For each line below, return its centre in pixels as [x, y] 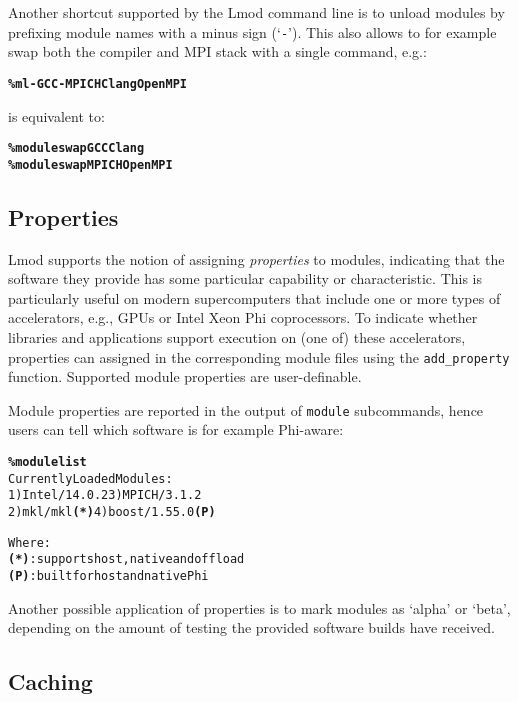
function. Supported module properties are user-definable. [185, 376]
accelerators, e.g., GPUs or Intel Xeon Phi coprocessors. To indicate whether [243, 317]
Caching [50, 681]
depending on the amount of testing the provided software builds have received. [251, 627]
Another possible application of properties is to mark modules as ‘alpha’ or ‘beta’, [259, 607]
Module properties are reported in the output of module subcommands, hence [246, 409]
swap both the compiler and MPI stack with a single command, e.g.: [217, 51]
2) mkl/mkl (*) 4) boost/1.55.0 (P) [112, 512]
